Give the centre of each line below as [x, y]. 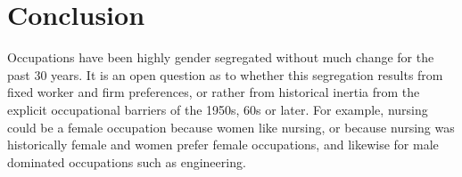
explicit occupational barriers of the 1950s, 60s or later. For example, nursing [218, 109]
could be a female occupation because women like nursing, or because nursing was [231, 127]
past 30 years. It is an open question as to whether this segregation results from [225, 74]
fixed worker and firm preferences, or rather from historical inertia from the [214, 92]
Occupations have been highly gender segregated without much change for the [221, 57]
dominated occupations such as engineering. [127, 161]
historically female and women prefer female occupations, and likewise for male [223, 145]
